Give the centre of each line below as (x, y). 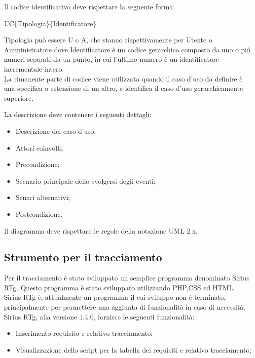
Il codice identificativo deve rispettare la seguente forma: (90, 6)
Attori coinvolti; (40, 147)
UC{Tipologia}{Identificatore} (50, 23)
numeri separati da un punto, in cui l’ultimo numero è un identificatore (111, 59)
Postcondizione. (39, 214)
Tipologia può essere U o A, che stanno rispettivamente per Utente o (108, 40)
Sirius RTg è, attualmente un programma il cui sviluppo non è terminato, (115, 297)
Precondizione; (37, 164)
